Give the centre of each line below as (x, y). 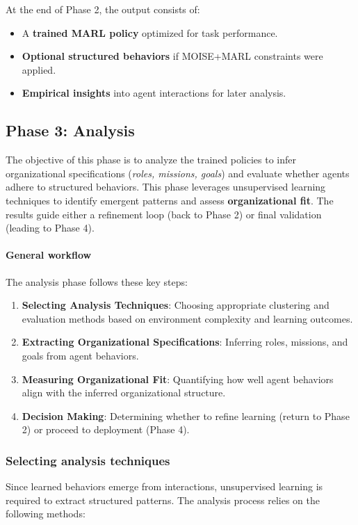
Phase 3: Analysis (70, 130)
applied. (39, 69)
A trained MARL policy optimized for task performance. (150, 32)
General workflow (49, 255)
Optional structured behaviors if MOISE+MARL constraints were (172, 56)
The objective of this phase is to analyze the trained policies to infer (151, 160)
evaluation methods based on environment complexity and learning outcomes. (187, 318)
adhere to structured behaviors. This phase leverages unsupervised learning (166, 187)
